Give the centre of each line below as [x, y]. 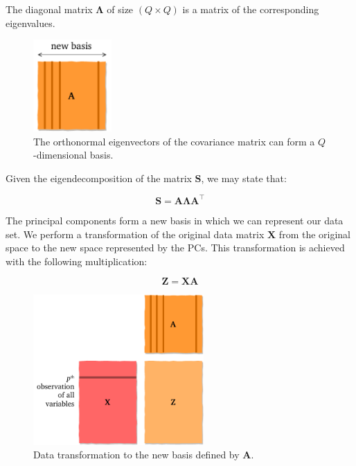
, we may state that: [244, 178]
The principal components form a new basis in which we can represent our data [175, 220]
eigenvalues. [30, 23]
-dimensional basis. [73, 155]
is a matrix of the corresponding [251, 9]
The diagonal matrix [49, 9]
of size [120, 9]
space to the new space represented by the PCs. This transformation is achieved [175, 248]
